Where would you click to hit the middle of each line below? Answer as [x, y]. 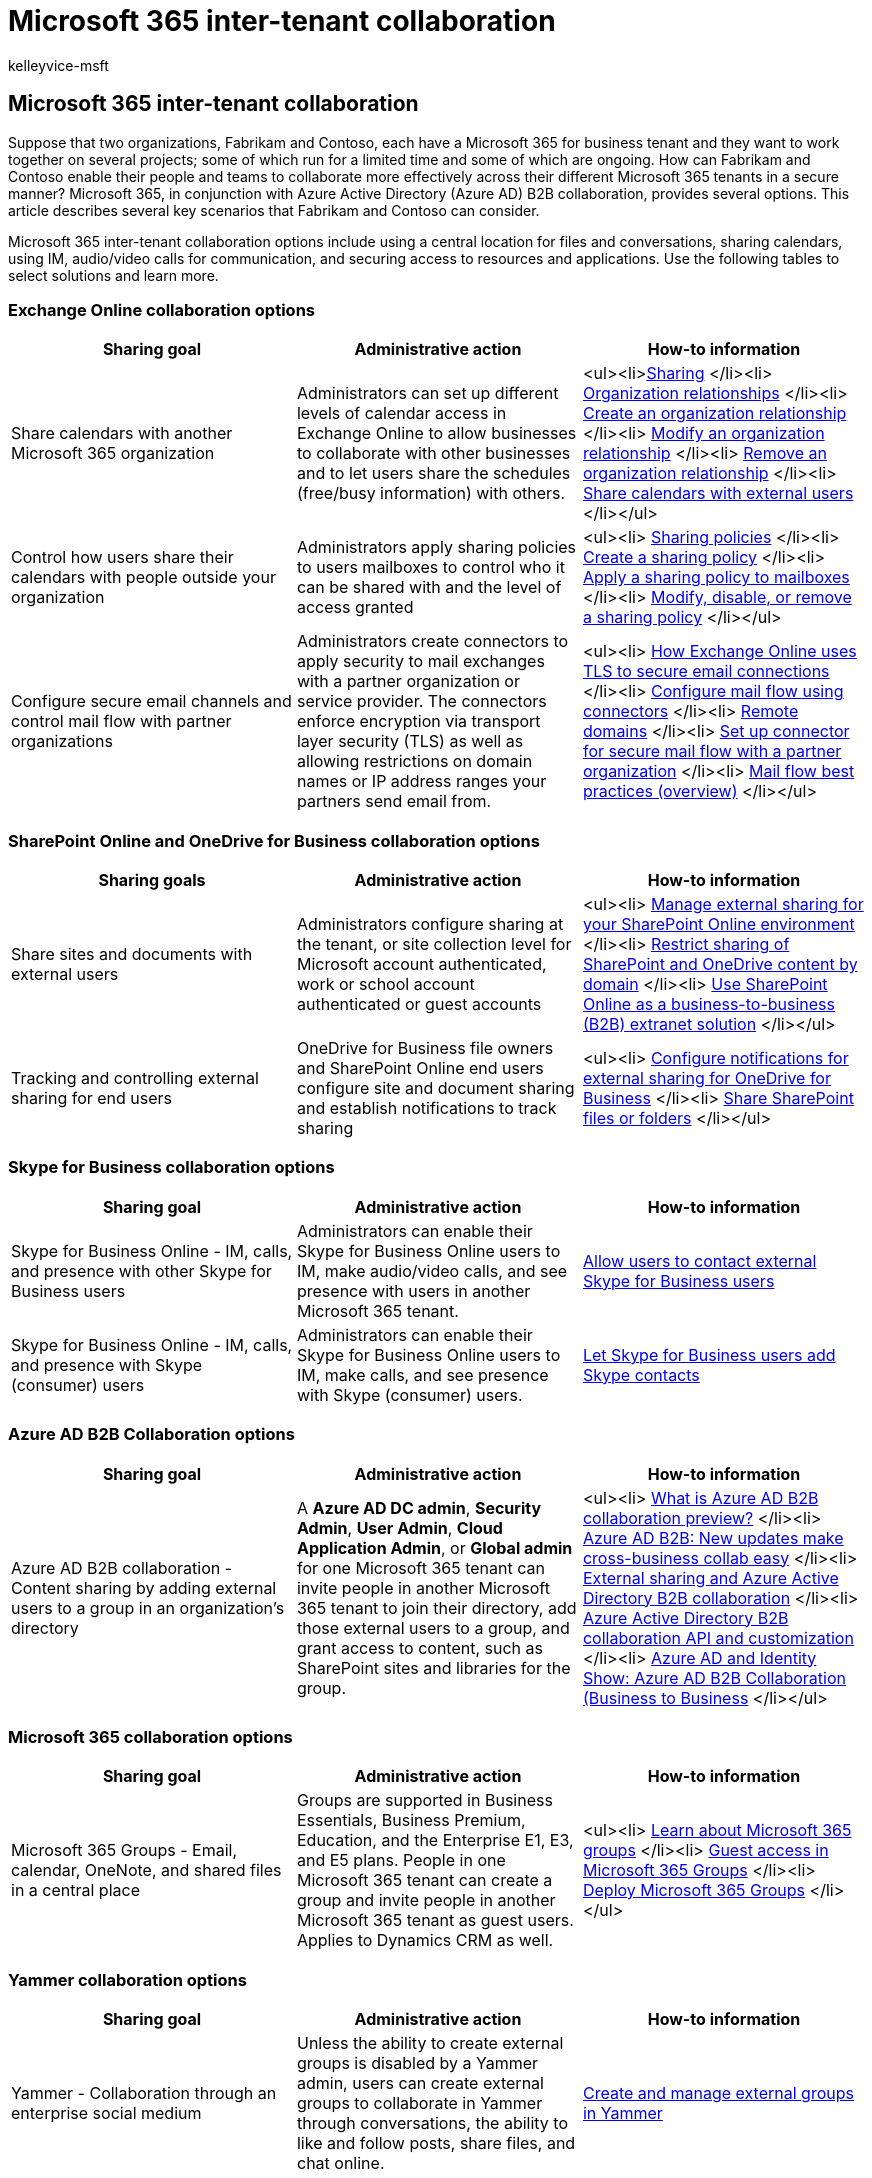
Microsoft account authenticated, [421, 964]
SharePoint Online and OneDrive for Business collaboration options [274, 840]
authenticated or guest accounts [419, 1004]
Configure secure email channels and [151, 701]
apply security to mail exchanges [420, 661]
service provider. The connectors [421, 701]
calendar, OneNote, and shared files [146, 1870]
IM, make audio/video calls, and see [432, 1270]
